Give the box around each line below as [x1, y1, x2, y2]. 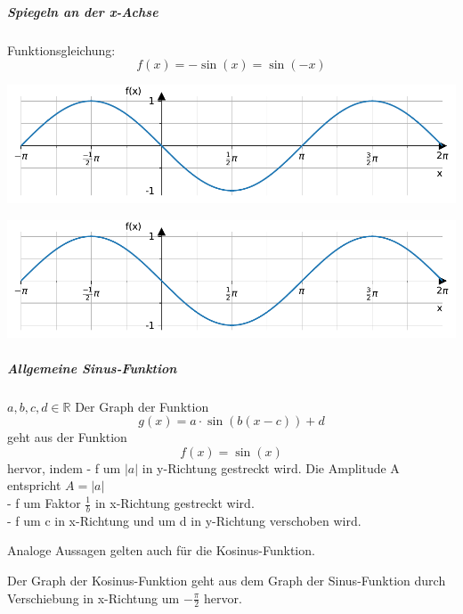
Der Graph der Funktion [75, 397, 209, 415]
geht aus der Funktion [7, 428, 127, 446]
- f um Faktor [7, 494, 81, 512]
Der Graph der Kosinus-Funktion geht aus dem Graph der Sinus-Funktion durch [7, 571, 446, 590]
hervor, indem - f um [7, 458, 121, 477]
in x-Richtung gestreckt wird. [94, 494, 255, 512]
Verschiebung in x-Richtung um [7, 588, 180, 607]
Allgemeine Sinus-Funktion [7, 358, 177, 377]
